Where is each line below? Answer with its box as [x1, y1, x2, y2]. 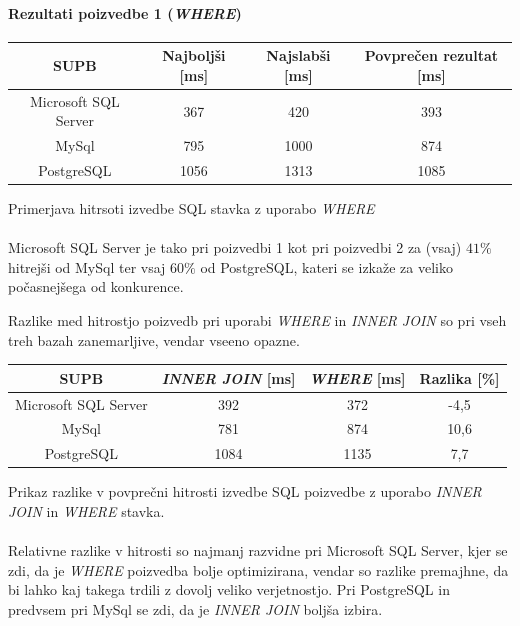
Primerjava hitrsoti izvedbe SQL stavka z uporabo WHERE [8, 198, 375, 219]
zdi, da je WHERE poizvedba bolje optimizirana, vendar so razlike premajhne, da [8, 559, 509, 580]
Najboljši [162, 45, 226, 66]
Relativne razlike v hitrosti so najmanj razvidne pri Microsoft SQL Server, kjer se [8, 540, 508, 561]
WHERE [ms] [309, 367, 406, 388]
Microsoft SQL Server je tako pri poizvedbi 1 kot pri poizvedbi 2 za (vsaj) [8, 237, 462, 258]
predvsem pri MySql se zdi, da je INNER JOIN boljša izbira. [8, 598, 383, 619]
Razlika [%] [419, 367, 500, 388]
